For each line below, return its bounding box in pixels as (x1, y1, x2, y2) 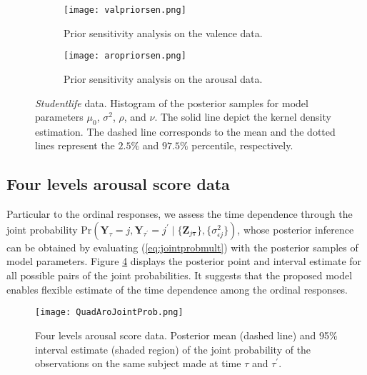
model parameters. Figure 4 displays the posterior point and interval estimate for (6, 254, 362, 269)
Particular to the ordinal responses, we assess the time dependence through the (6, 206, 353, 221)
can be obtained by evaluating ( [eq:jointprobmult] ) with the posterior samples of (6, 239, 358, 254)
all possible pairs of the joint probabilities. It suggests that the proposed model (6, 268, 353, 283)
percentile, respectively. (191, 138, 293, 153)
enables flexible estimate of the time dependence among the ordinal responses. (6, 281, 348, 296)
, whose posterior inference (237, 221, 354, 236)
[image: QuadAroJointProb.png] (35, 307, 183, 318)
